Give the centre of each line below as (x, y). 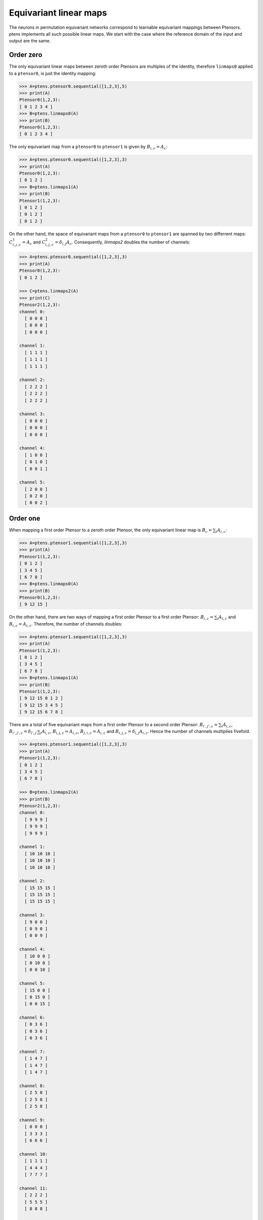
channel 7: (32, 1052)
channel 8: (32, 1086)
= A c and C (34, 243)
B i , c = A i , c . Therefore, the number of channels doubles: (66, 624)
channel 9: (32, 1120)
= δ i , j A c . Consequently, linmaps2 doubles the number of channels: (122, 243)
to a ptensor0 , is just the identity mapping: (53, 73)
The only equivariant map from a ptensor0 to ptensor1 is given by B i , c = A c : (88, 147)
